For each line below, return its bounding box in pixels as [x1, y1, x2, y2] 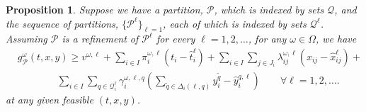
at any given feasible [6, 92, 93, 107]
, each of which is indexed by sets [163, 16, 307, 30]
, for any [248, 31, 287, 46]
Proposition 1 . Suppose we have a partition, [6, 2, 203, 16]
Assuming [6, 31, 47, 46]
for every [156, 31, 195, 46]
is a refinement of [62, 31, 139, 46]
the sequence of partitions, [6, 16, 119, 30]
